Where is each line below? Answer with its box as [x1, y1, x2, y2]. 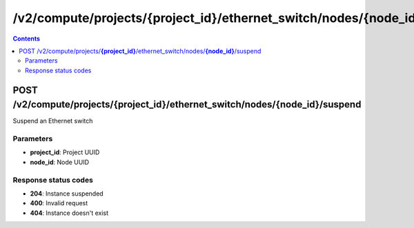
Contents [12, 34, 41, 43]
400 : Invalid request [30, 199, 88, 207]
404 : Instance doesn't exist [30, 209, 109, 217]
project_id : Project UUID [30, 148, 100, 156]
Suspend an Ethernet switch [12, 117, 93, 125]
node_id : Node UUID [30, 158, 90, 166]
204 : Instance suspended [30, 189, 103, 198]
